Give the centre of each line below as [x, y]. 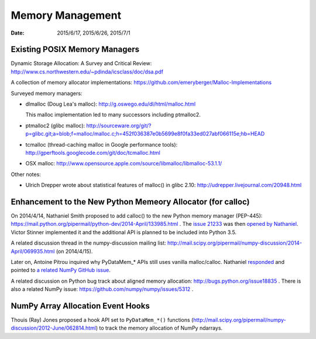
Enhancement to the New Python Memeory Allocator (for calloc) [130, 201]
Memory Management [66, 15]
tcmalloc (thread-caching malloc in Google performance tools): [102, 144]
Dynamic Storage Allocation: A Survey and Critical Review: [81, 63]
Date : [18, 33]
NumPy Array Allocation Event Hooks [80, 306]
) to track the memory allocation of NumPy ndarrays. [159, 328]
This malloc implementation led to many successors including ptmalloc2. [113, 115]
